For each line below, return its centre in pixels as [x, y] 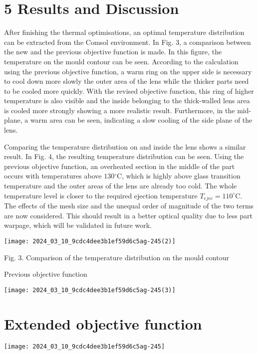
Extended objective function [103, 323]
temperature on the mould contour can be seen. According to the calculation [121, 61]
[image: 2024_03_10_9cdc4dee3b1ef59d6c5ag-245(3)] [90, 290]
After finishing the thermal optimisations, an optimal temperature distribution [124, 32]
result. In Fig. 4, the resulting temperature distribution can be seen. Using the [124, 156]
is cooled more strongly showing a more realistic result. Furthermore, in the [120, 110]
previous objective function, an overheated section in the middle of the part [120, 166]
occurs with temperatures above [53, 176]
